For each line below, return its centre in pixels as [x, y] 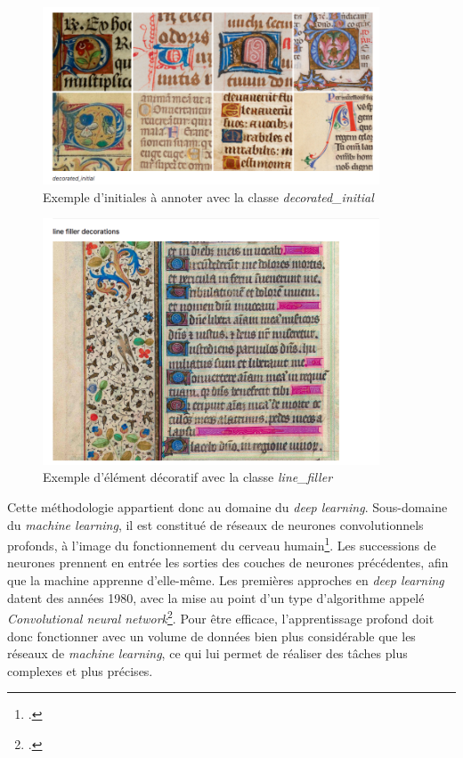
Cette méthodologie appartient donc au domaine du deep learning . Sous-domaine [227, 507]
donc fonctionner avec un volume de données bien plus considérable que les [211, 636]
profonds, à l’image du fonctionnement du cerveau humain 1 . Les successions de [222, 544]
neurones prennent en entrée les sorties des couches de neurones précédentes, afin [228, 562]
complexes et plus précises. [80, 670]
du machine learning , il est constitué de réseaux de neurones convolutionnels [215, 524]
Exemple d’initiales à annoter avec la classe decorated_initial [208, 196]
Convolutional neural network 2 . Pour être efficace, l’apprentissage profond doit [221, 617]
